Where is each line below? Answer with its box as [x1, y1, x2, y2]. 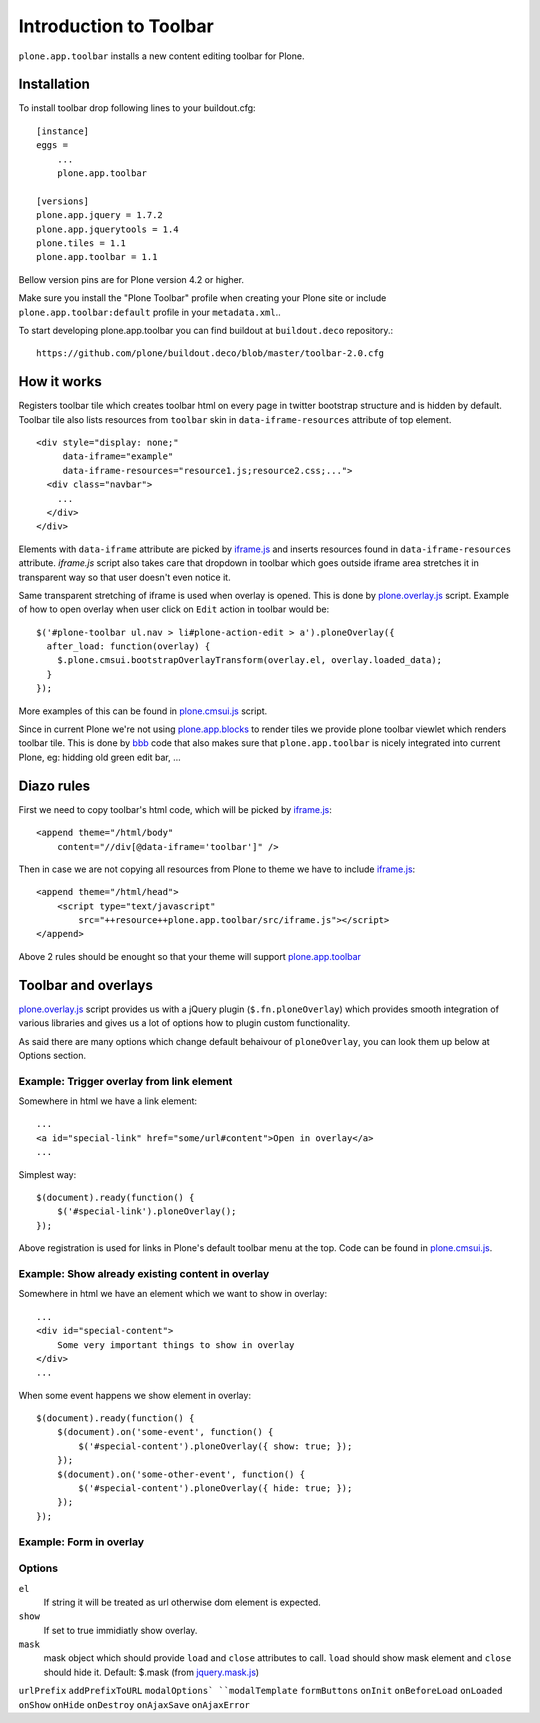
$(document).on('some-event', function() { [56, 1426, 274, 1438]
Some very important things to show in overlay [56, 1339, 295, 1350]
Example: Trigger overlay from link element [18, 1074, 233, 1088]
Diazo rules [18, 777, 91, 794]
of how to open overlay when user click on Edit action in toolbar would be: [18, 603, 330, 615]
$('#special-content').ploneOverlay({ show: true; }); [78, 1440, 353, 1452]
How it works [18, 373, 102, 390]
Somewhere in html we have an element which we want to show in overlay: [18, 1288, 328, 1300]
